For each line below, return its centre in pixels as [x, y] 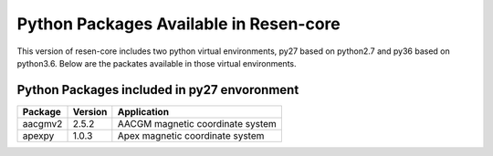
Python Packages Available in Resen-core [179, 24]
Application [143, 111]
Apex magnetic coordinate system [191, 135]
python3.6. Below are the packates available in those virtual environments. [157, 63]
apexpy [38, 135]
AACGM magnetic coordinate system [197, 123]
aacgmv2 [42, 123]
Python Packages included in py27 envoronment [158, 90]
